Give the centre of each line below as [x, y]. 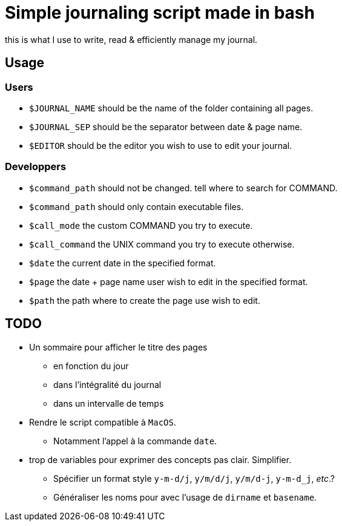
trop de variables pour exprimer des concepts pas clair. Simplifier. [160, 459]
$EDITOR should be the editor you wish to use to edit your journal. [161, 145]
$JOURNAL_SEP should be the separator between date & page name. [166, 127]
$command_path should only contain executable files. [136, 206]
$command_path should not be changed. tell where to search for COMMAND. [183, 188]
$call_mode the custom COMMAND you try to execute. [141, 225]
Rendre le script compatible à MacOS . [103, 422]
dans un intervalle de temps [109, 403]
